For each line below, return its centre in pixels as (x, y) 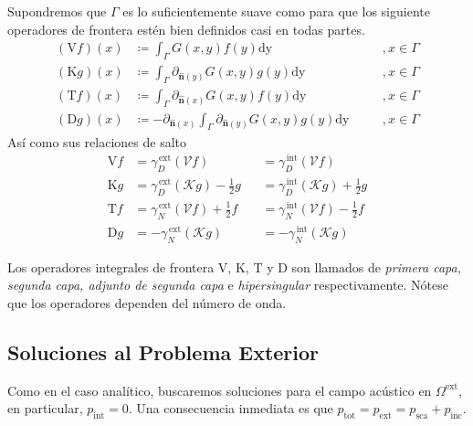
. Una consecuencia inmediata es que (231, 408)
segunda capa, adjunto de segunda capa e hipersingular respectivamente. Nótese (228, 285)
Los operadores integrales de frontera (111, 266)
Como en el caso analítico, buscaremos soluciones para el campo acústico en (220, 390)
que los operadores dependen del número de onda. (147, 302)
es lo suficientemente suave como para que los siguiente (276, 11)
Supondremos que (57, 11)
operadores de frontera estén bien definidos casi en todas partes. (186, 29)
